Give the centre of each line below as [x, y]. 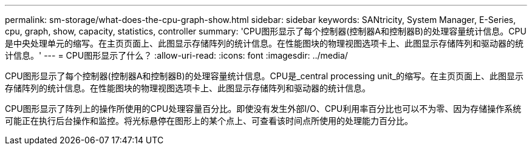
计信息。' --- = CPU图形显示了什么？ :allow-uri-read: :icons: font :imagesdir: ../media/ [176, 55]
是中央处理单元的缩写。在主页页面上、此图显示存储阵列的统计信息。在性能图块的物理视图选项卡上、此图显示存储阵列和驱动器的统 [264, 43]
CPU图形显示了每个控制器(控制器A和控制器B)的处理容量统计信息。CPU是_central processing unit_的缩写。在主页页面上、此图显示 [264, 76]
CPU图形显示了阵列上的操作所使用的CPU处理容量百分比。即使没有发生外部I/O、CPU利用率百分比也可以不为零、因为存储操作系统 [263, 109]
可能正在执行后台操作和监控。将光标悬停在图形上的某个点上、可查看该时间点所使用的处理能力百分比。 [209, 121]
